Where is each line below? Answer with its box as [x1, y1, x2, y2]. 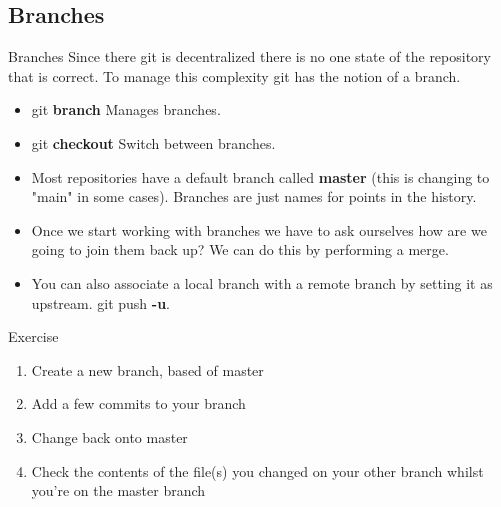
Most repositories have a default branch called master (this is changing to [31, 166, 490, 187]
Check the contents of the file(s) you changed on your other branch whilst [31, 460, 484, 481]
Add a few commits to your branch [31, 393, 246, 414]
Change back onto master [31, 426, 188, 447]
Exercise [8, 326, 59, 347]
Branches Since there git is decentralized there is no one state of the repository [8, 46, 491, 67]
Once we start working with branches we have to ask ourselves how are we [31, 219, 487, 240]
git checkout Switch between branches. [31, 132, 276, 153]
